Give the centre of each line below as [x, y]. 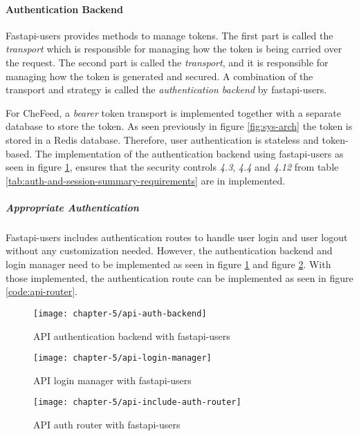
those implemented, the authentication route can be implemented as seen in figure [179, 277]
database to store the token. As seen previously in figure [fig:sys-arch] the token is [179, 126]
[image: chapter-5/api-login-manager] [122, 358]
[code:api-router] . [42, 291]
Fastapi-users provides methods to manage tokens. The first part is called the [169, 35]
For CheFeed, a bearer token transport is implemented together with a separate [173, 112]
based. [19, 153]
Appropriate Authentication [72, 207]
